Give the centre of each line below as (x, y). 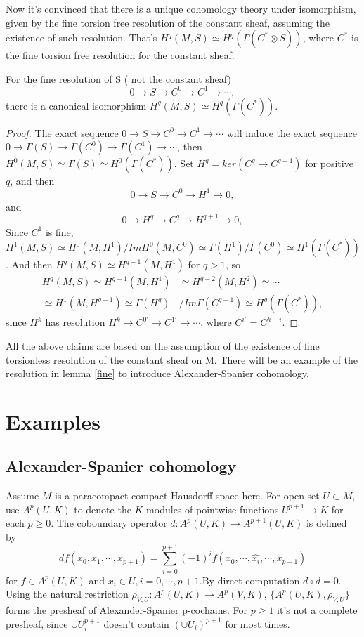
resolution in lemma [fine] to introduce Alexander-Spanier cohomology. (157, 373)
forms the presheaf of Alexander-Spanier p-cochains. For (127, 610)
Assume (22, 495)
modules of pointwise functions (213, 509)
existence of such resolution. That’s (82, 38)
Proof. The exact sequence (62, 132)
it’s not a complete (317, 610)
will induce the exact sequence (292, 132)
